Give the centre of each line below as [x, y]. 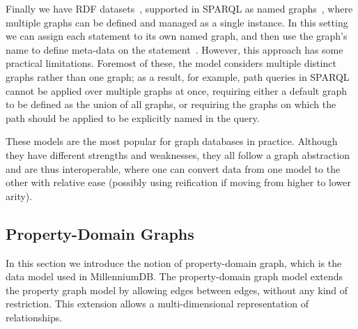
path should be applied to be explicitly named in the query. [133, 117]
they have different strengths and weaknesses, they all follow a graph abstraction [178, 154]
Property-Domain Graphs [100, 233]
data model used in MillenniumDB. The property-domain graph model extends [174, 276]
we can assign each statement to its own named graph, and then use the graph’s [177, 36]
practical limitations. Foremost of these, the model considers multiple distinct [171, 63]
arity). [19, 196]
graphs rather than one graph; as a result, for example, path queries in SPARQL [178, 76]
